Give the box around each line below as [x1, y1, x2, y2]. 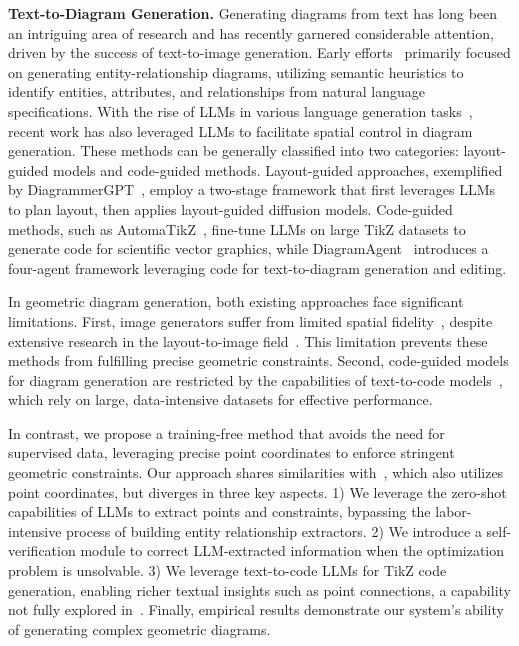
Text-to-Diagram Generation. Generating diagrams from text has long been [8, 3, 498, 23]
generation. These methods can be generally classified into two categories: [8, 140, 459, 161]
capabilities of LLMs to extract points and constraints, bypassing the [8, 501, 431, 522]
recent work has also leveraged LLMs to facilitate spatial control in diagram [8, 120, 473, 141]
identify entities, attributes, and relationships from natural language [8, 81, 426, 102]
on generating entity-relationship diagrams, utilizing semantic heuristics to [8, 61, 464, 82]
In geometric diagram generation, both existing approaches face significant [8, 291, 464, 312]
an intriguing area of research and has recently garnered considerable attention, [8, 22, 494, 43]
